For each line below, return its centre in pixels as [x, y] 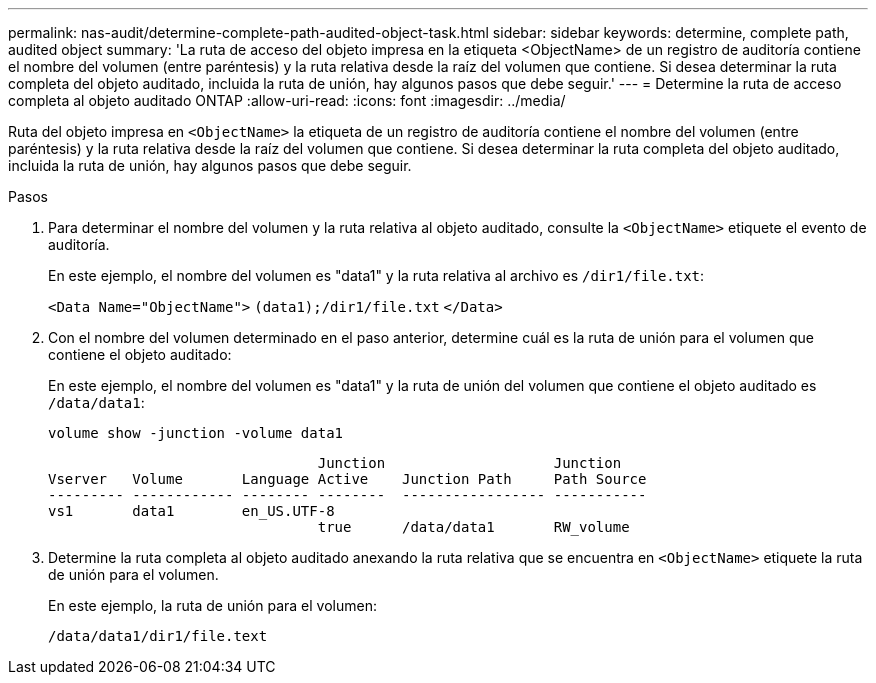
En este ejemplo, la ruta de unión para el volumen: [212, 605]
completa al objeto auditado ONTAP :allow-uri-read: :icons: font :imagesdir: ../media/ [287, 100]
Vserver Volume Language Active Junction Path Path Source [347, 479]
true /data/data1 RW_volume [473, 527]
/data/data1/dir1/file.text [158, 636]
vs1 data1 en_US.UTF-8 [191, 511]
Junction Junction [469, 463]
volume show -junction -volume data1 [196, 433]
